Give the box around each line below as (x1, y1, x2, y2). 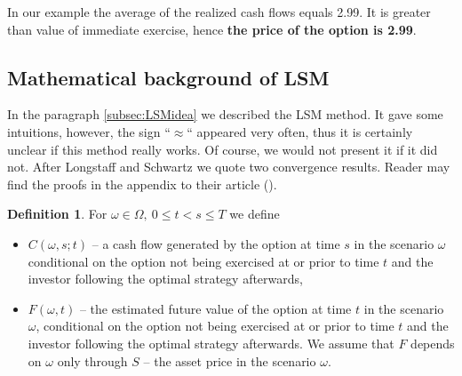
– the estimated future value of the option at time (79, 299, 352, 317)
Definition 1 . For (7, 204, 108, 223)
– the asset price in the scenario (143, 351, 316, 370)
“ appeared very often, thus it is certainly (187, 122, 413, 140)
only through (57, 351, 128, 370)
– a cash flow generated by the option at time (92, 234, 340, 252)
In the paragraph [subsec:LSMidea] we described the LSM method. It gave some (7, 105, 443, 124)
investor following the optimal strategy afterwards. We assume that (28, 333, 394, 352)
